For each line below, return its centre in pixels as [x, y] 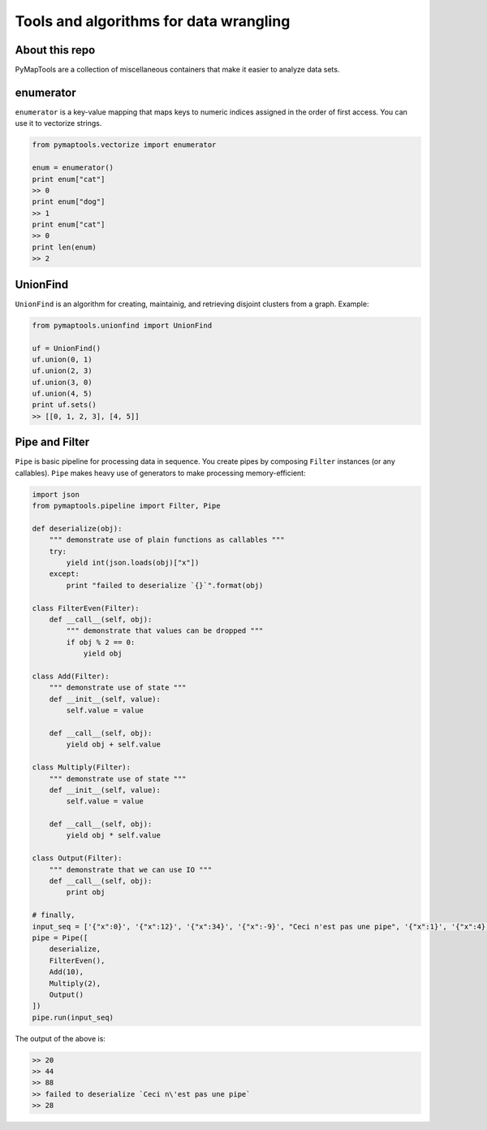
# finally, [54, 915]
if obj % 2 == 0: [101, 642]
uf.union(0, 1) [62, 359]
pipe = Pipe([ [60, 937]
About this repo [55, 50]
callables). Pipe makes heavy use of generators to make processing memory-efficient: [160, 473]
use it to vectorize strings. [58, 123]
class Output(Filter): [77, 858]
